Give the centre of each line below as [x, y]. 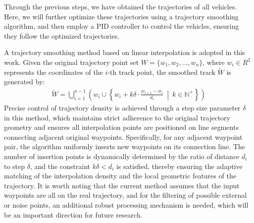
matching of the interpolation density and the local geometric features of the [120, 176]
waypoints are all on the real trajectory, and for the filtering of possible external [126, 195]
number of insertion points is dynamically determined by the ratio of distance [122, 156]
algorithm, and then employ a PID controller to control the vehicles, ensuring [122, 26]
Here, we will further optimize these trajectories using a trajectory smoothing [121, 16]
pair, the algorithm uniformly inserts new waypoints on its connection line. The [125, 146]
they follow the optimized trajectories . [62, 35]
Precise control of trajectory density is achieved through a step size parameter [122, 108]
